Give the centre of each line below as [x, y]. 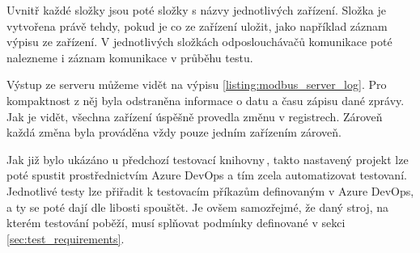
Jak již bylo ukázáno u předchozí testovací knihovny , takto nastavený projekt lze [208, 159]
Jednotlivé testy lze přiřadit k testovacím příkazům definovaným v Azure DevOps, [210, 190]
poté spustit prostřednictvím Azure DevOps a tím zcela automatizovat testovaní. [207, 175]
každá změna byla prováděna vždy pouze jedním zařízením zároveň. [174, 132]
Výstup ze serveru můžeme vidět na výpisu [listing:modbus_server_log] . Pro [197, 84]
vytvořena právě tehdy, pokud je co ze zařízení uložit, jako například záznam [197, 25]
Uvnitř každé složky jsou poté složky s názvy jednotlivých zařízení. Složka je [196, 10]
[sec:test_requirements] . [66, 238]
